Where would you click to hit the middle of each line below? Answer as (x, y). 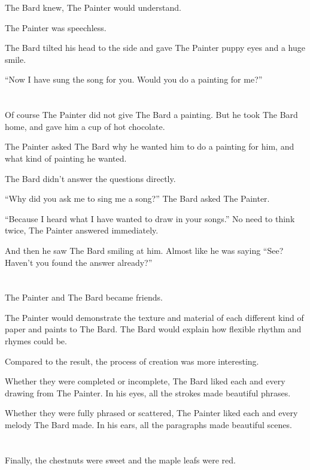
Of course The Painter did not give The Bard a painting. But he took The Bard (151, 115)
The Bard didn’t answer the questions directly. (90, 178)
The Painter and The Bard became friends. (84, 297)
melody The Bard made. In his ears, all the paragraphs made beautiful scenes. (148, 425)
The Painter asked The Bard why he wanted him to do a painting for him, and (150, 146)
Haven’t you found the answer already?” (79, 262)
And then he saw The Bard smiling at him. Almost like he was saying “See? (144, 250)
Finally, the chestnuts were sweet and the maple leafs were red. (120, 460)
